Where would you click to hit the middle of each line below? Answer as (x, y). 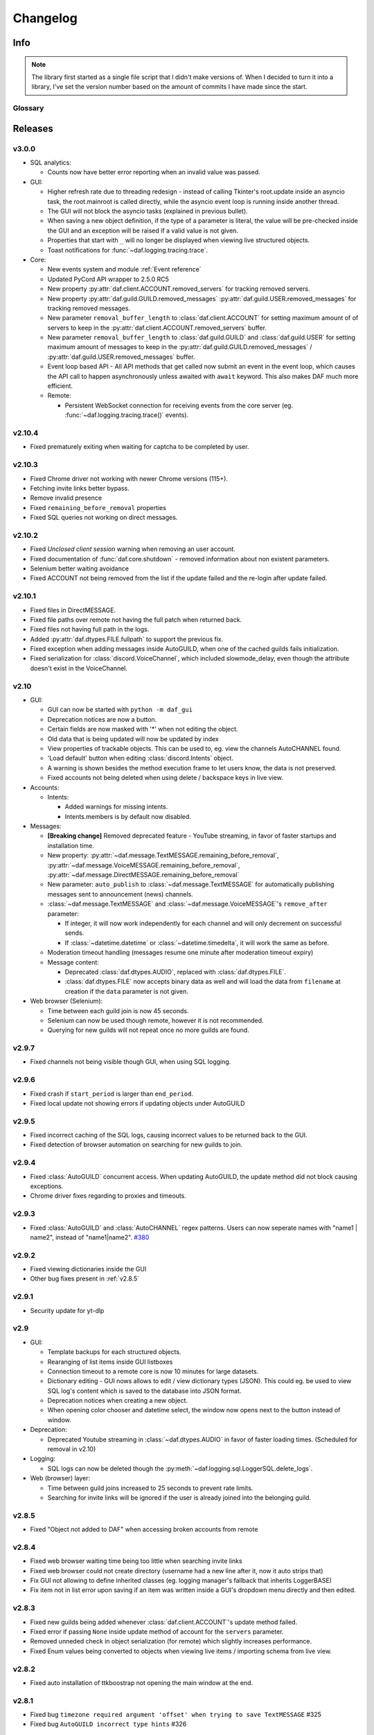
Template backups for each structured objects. (114, 1352)
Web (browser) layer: (60, 1478)
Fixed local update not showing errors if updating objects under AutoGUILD (137, 1103)
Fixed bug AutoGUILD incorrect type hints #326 (108, 1724)
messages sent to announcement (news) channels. (120, 894)
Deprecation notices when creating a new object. (118, 1400)
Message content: (73, 962)
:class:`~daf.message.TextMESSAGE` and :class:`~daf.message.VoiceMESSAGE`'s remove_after (188, 904)
